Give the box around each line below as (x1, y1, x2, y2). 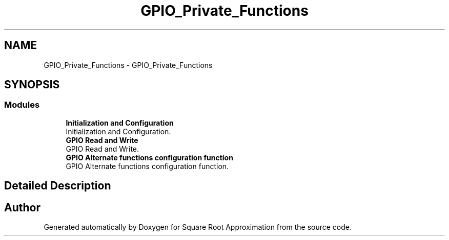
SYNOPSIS (4, 78, 60, 91)
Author (4, 201, 40, 214)
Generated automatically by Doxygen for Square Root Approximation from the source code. (44, 223, 352, 232)
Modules (4, 100, 40, 110)
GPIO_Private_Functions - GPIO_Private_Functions (44, 60, 213, 69)
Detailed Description (4, 179, 111, 193)
